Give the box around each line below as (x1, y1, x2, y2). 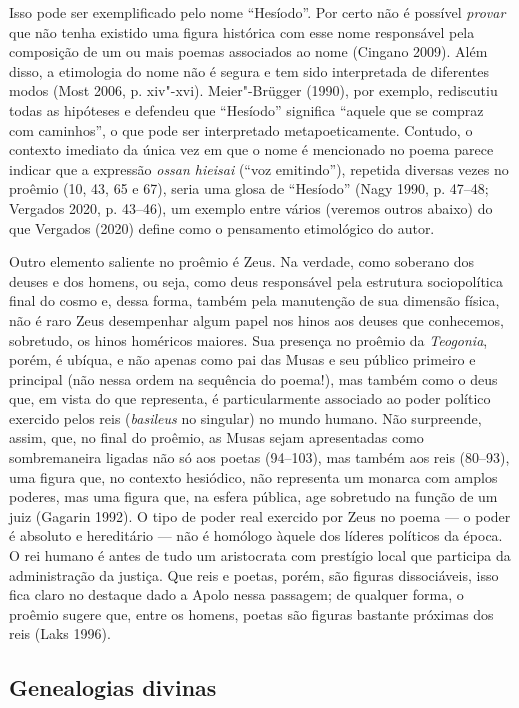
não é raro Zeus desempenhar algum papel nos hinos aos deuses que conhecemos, (9, 309, 504, 330)
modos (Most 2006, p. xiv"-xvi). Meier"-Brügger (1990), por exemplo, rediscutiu (9, 80, 498, 101)
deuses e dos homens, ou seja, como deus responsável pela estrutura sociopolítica (9, 270, 503, 291)
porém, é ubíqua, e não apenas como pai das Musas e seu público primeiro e (9, 349, 476, 370)
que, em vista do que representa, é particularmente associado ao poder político (9, 388, 491, 409)
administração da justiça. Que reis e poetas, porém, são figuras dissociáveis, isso (9, 564, 499, 585)
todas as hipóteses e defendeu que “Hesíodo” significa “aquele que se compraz (9, 99, 484, 120)
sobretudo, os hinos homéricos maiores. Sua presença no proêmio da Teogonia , (9, 329, 488, 350)
